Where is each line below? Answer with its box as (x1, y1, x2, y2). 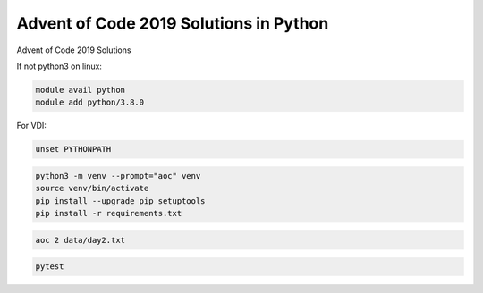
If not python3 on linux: (16, 61, 103, 71)
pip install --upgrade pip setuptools (35, 196, 206, 205)
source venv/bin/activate (35, 183, 149, 194)
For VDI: (16, 121, 47, 131)
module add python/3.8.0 (35, 97, 145, 107)
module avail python (35, 85, 125, 95)
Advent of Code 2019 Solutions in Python (16, 13, 329, 33)
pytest (35, 262, 64, 272)
